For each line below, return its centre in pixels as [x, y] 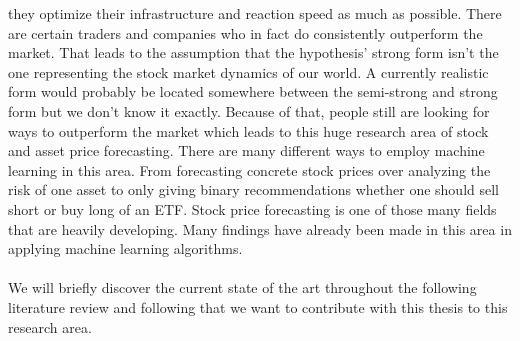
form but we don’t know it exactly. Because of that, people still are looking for [249, 110]
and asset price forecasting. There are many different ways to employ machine [246, 150]
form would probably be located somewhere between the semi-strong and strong [253, 91]
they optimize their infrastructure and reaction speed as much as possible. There [255, 13]
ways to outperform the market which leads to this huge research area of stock [248, 130]
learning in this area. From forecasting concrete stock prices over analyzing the [249, 169]
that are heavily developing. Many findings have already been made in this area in [260, 228]
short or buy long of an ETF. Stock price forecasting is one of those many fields [252, 208]
